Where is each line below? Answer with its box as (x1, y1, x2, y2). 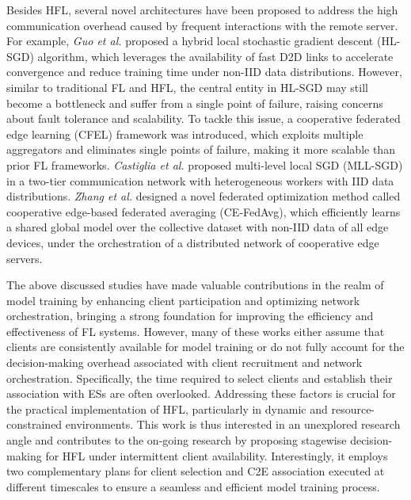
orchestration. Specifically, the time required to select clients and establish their (6, 369, 393, 386)
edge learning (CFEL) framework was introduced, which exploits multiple (6, 125, 363, 142)
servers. (6, 250, 43, 266)
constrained (6, 416, 63, 433)
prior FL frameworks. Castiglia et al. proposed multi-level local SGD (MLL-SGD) (6, 156, 403, 173)
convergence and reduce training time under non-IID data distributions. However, (6, 63, 402, 80)
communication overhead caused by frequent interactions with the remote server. (6, 17, 398, 33)
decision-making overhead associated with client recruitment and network (6, 354, 363, 371)
